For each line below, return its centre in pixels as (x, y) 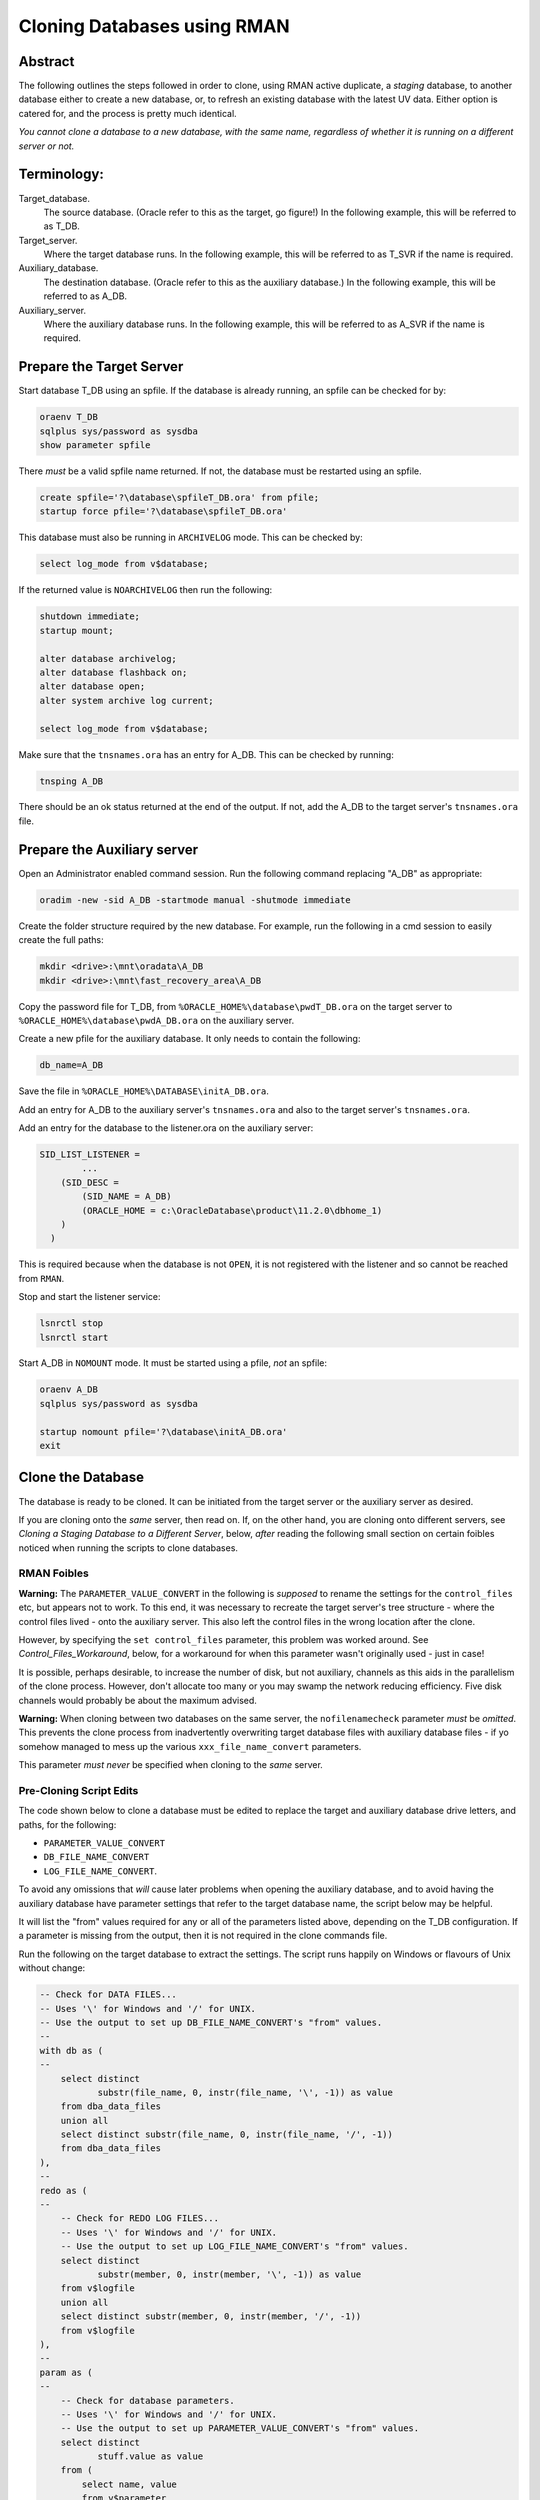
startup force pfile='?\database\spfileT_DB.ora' (163, 511)
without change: (52, 1968)
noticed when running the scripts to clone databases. (128, 1547)
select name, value (129, 2484)
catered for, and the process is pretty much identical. (127, 113)
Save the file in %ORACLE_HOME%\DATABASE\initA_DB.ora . (144, 1091)
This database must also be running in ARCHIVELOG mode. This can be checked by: (191, 537)
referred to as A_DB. (85, 296)
